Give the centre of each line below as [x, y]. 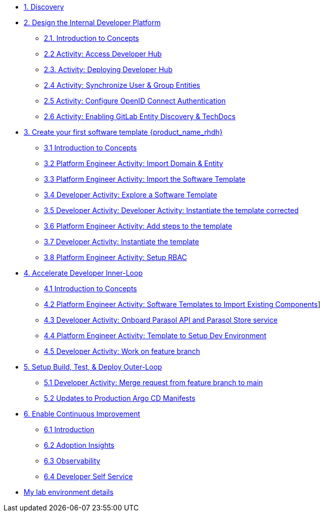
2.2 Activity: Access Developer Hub [103, 54]
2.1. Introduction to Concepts [91, 38]
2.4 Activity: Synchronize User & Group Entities [122, 85]
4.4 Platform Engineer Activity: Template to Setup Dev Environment [155, 336]
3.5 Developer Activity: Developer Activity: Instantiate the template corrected [171, 210]
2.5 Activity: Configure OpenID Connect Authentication [135, 101]
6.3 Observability [72, 461]
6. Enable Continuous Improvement [82, 414]
